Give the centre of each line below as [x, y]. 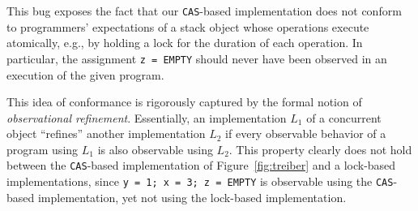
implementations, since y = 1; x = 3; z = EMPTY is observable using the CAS [200, 181]
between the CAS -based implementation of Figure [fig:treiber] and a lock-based [201, 165]
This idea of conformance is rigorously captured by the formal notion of [184, 102]
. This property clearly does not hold [320, 149]
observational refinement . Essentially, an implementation [147, 117]
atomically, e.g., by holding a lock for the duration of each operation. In [185, 43]
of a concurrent [344, 117]
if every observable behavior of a [306, 133]
